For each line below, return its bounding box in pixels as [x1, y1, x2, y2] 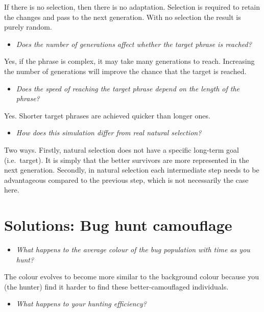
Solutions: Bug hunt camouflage [4, 214, 232, 235]
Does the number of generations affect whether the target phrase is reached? [16, 38, 252, 49]
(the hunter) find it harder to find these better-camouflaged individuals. [4, 281, 229, 292]
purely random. [4, 21, 52, 32]
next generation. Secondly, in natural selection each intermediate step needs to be [4, 164, 259, 175]
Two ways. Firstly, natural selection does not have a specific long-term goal [4, 144, 239, 155]
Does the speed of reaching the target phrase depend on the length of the [16, 83, 240, 93]
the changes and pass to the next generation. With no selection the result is [4, 11, 241, 22]
